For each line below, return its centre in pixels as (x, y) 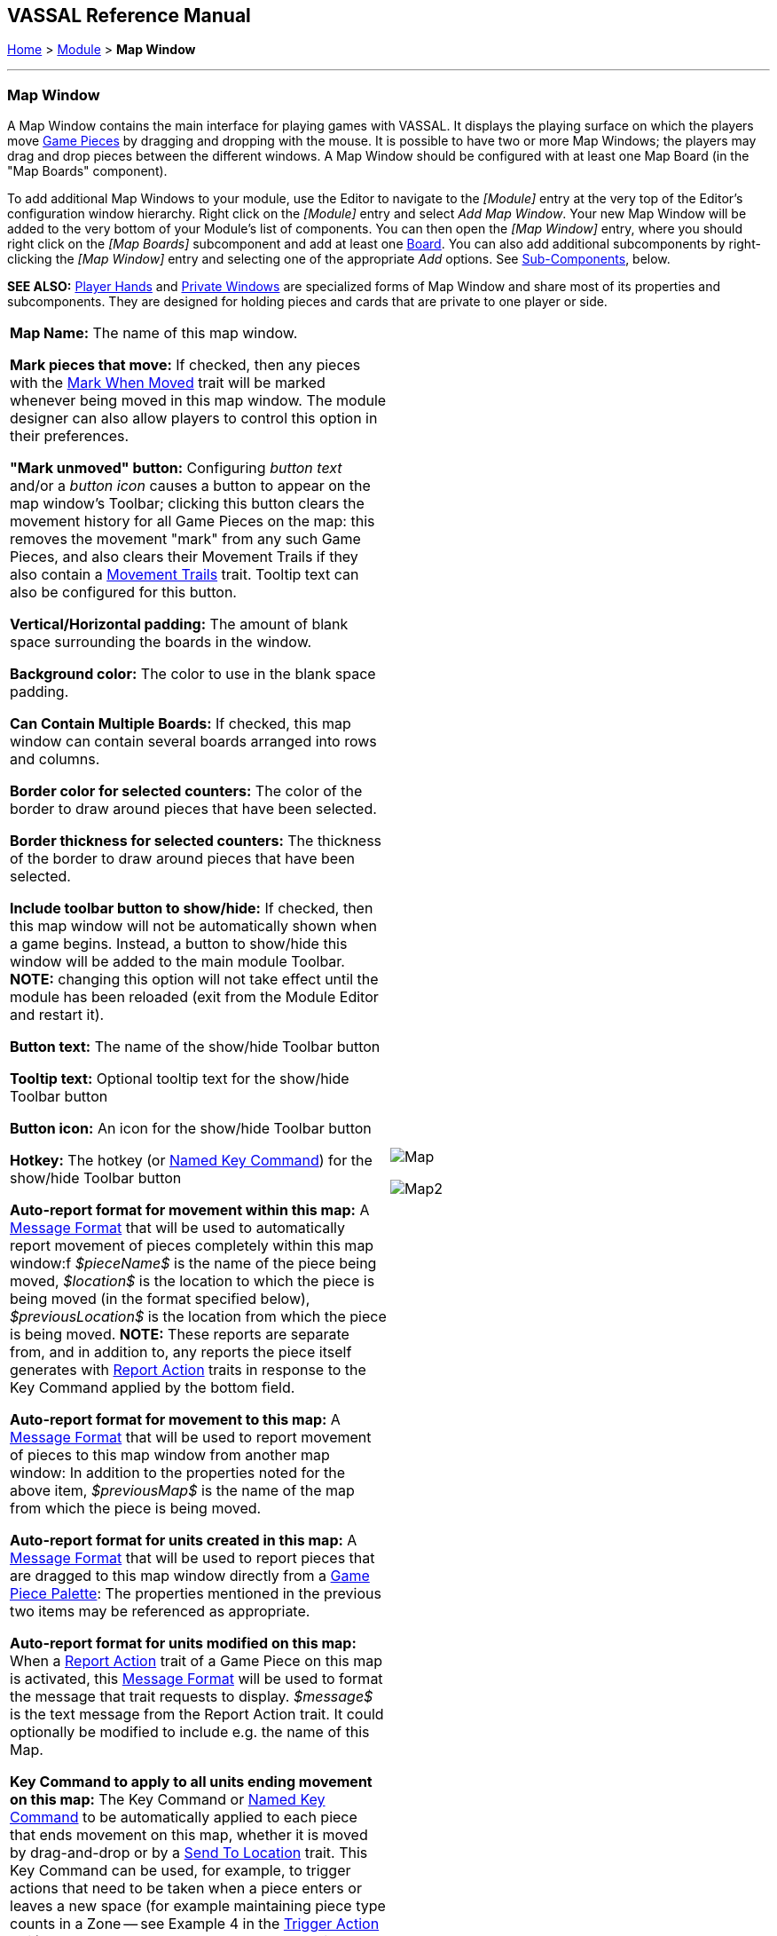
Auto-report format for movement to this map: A (175, 1420)
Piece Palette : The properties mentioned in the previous (196, 1594)
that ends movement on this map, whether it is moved (189, 1835)
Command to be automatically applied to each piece (184, 1817)
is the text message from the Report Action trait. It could (197, 1715)
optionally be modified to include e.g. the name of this (190, 1732)
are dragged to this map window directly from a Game (190, 1576)
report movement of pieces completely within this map (192, 1246)
